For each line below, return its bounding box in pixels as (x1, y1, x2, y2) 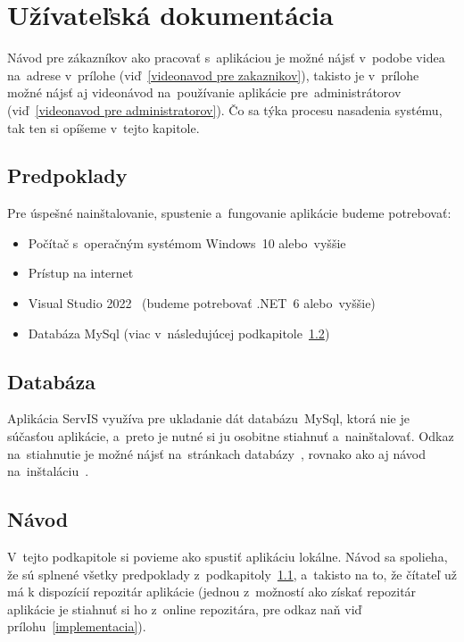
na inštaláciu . (7, 462, 89, 480)
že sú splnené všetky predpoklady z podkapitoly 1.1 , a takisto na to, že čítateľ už (7, 564, 457, 583)
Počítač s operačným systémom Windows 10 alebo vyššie (28, 233, 346, 252)
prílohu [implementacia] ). (7, 617, 146, 636)
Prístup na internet (28, 263, 134, 282)
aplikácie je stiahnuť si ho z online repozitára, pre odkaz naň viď (7, 599, 362, 618)
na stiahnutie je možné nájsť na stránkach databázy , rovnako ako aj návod (7, 444, 426, 463)
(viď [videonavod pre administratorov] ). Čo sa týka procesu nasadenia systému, (7, 100, 443, 119)
